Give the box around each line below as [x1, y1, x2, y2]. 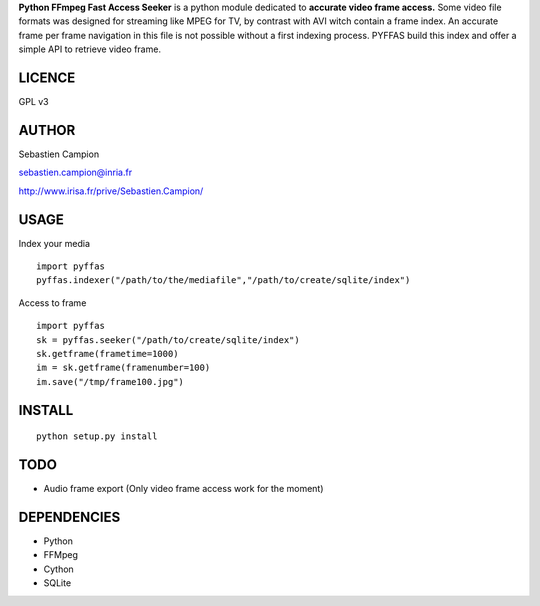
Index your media [18, 237, 90, 249]
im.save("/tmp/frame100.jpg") [36, 376, 185, 387]
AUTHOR [18, 121, 76, 139]
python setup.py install [36, 431, 158, 442]
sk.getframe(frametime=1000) [36, 348, 179, 360]
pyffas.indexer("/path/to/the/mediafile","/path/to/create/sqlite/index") [36, 275, 411, 286]
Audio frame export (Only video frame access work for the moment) [43, 483, 324, 495]
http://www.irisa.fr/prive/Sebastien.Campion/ [18, 185, 204, 197]
